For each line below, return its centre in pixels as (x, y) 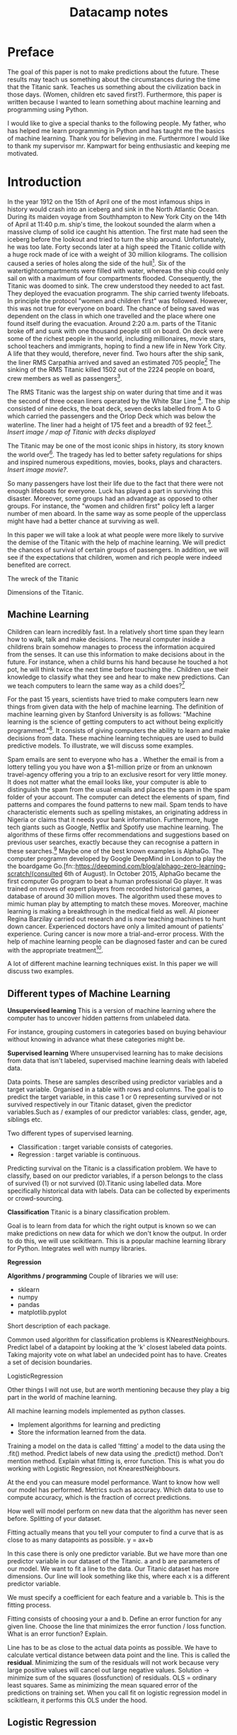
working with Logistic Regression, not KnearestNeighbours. (94, 1469)
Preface (31, 52)
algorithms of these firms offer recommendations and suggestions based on (118, 834)
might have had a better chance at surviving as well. (83, 521)
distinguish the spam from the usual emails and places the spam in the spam (119, 789)
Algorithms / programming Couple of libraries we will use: (93, 1276)
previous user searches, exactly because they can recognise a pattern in (113, 842)
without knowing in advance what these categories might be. (96, 1040)
